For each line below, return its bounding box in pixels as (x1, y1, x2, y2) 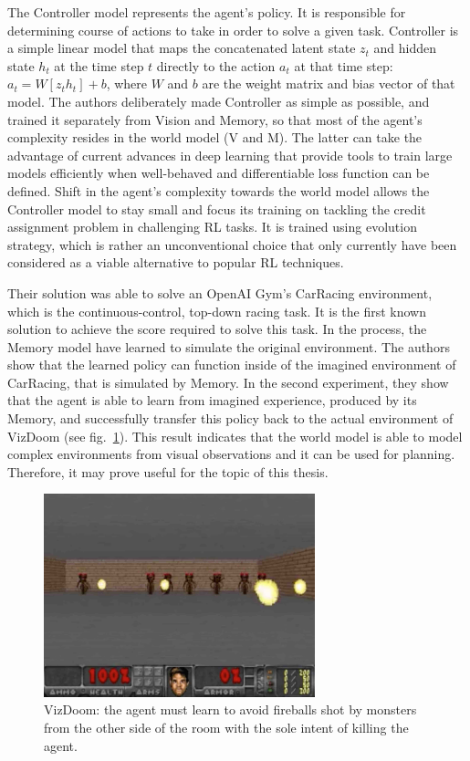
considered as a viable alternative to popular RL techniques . (7, 253, 344, 272)
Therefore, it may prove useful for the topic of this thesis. (7, 462, 329, 481)
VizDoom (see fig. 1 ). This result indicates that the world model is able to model (7, 426, 463, 445)
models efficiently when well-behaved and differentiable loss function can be (7, 163, 430, 182)
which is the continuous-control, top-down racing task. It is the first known (7, 301, 427, 320)
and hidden (373, 38, 436, 57)
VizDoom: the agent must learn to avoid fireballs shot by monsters (44, 700, 417, 719)
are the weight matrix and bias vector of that (202, 74, 455, 93)
